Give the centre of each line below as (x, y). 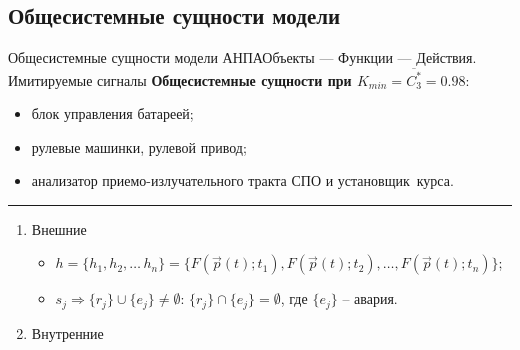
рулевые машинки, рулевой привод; (139, 146)
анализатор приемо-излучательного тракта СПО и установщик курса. (242, 180)
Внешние (59, 228)
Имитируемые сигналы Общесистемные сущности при (180, 79)
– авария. (370, 298)
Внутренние (67, 332)
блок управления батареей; (112, 113)
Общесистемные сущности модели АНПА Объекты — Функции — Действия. (242, 57)
